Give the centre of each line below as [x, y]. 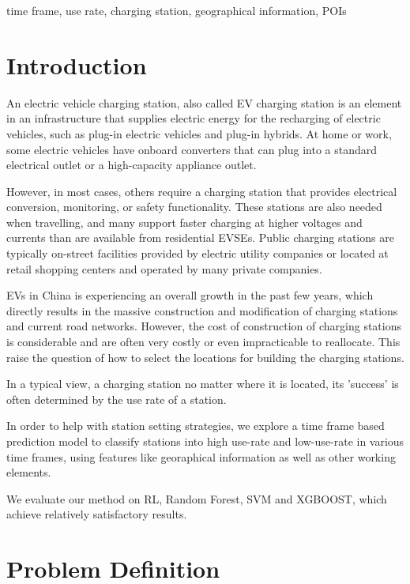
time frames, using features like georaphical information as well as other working [201, 456]
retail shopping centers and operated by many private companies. [164, 268]
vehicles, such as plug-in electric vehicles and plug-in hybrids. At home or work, [199, 133]
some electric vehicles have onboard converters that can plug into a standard [192, 149]
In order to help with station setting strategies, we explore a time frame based [196, 426]
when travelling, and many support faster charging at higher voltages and [184, 222]
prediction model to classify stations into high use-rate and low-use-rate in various [205, 441]
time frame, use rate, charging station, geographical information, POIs [177, 10]
